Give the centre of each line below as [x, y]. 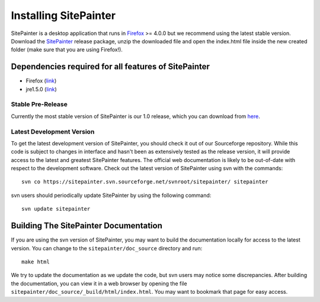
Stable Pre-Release [39, 104]
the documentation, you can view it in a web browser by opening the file [99, 283]
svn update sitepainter [56, 209]
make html [36, 262]
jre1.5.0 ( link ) [41, 89]
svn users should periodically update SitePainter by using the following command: [111, 195]
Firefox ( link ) [41, 81]
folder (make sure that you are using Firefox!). [67, 50]
